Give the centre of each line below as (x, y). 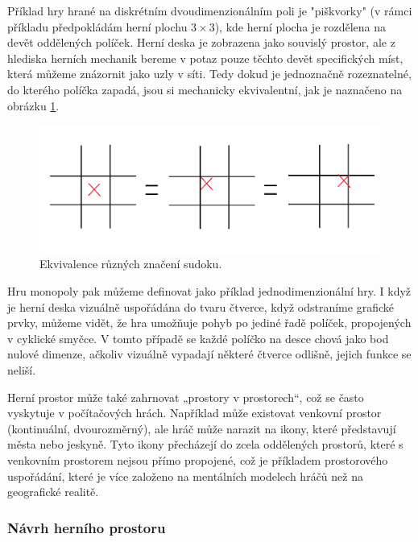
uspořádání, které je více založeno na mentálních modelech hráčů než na (185, 476)
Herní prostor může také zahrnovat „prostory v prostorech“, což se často (186, 397)
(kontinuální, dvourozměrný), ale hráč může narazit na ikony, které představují (202, 428)
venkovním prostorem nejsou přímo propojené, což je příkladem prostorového (198, 460)
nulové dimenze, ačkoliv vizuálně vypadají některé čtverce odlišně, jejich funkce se (209, 354)
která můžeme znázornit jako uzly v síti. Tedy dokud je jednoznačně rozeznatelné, (209, 74)
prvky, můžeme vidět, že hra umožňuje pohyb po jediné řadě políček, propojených (209, 323)
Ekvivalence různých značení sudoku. (131, 264)
